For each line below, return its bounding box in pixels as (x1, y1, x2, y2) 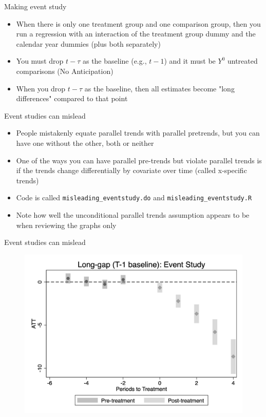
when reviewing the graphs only (16, 219, 117, 230)
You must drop (16, 55, 64, 66)
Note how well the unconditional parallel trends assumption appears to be (16, 209, 250, 220)
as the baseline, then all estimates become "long (84, 83, 235, 93)
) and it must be (164, 55, 216, 66)
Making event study (4, 1, 67, 11)
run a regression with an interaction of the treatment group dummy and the (16, 28, 256, 39)
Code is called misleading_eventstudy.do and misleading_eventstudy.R (16, 192, 252, 203)
